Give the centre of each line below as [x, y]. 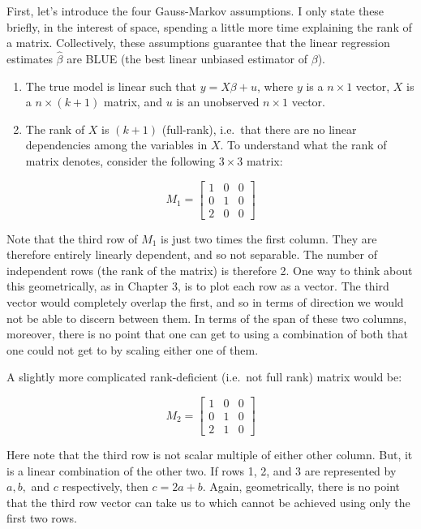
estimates [30, 58]
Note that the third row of [72, 238]
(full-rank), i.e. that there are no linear [259, 129]
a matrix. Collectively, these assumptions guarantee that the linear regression [198, 43]
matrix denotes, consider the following [120, 160]
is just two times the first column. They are [269, 238]
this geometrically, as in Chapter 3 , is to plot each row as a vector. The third [198, 286]
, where [275, 86]
